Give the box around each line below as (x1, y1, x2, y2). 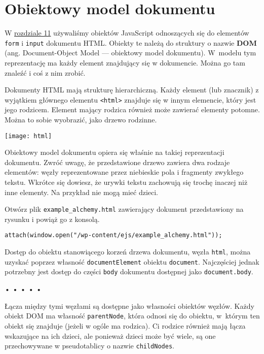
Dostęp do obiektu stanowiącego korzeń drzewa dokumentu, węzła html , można (5, 246, 251, 257)
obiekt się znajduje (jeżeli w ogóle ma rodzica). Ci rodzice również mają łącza (5, 320, 246, 331)
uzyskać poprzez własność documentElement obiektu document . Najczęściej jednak (5, 256, 259, 267)
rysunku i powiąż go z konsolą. (5, 213, 100, 224)
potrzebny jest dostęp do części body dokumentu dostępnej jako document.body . (5, 266, 253, 277)
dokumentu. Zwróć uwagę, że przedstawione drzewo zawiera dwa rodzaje (5, 156, 230, 167)
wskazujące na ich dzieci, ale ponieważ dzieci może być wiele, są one (5, 330, 216, 341)
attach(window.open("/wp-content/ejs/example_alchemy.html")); (5, 232, 222, 239)
